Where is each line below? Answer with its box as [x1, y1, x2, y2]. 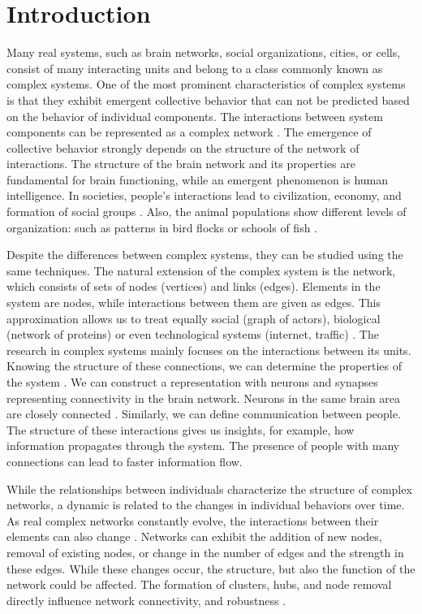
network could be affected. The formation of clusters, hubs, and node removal [6, 576, 392, 593]
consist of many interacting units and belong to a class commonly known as [6, 59, 383, 76]
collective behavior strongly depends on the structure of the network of [6, 139, 360, 156]
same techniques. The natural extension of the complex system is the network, [6, 262, 396, 279]
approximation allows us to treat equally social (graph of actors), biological [6, 309, 381, 326]
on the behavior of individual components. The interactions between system [6, 107, 383, 124]
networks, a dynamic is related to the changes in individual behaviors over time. [6, 496, 405, 513]
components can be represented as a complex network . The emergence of [6, 123, 372, 141]
